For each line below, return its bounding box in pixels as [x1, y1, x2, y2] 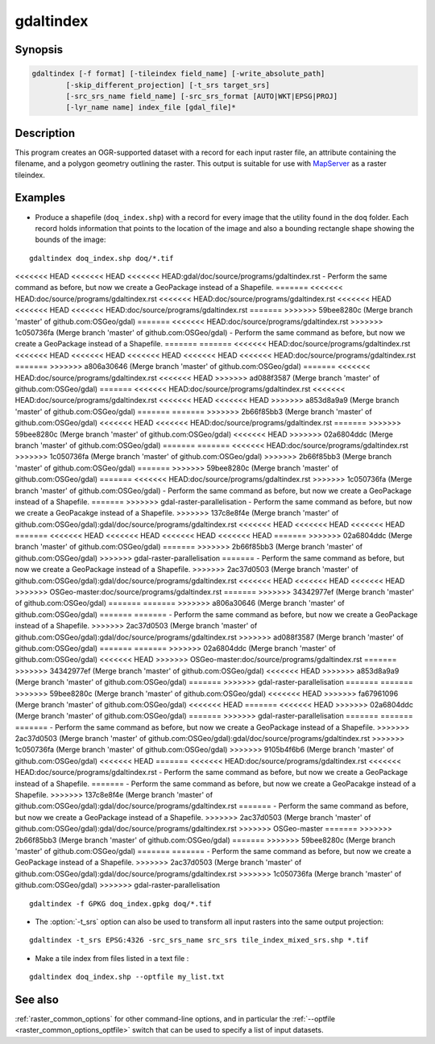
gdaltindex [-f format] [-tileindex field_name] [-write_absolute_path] [31, 69, 325, 78]
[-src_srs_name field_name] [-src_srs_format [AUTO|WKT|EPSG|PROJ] [65, 91, 338, 101]
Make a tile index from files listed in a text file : [35, 953, 189, 963]
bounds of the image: [35, 234, 106, 245]
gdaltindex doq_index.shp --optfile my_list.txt [29, 972, 225, 982]
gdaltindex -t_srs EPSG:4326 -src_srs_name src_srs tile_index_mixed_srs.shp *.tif [29, 935, 370, 945]
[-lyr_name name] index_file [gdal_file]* [65, 103, 237, 112]
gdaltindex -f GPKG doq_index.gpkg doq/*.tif [29, 899, 213, 908]
